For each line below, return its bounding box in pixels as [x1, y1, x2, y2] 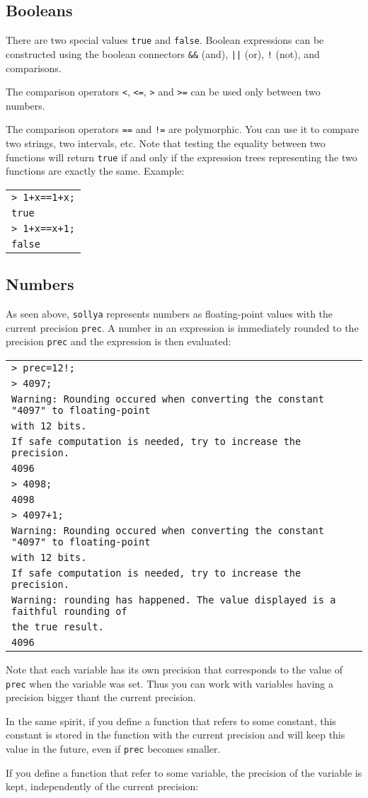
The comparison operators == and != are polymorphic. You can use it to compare [6, 122, 360, 137]
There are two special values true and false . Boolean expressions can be [6, 33, 324, 47]
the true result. [11, 621, 104, 633]
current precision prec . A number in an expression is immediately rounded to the [6, 320, 359, 335]
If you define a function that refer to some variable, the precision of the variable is [6, 765, 362, 780]
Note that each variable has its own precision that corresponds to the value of [6, 662, 343, 677]
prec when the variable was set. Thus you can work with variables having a [6, 676, 334, 690]
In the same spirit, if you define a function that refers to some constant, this [6, 713, 336, 728]
